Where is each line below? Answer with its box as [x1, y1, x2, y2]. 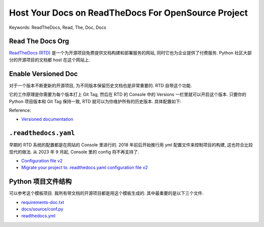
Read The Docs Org [9, 37, 69, 45]
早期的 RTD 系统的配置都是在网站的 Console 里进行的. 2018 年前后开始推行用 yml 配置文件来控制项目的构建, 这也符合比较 [9, 142, 253, 148]
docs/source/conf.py [21, 206, 64, 212]
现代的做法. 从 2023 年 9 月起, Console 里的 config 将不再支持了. [9, 149, 139, 155]
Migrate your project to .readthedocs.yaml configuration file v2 [21, 164, 148, 171]
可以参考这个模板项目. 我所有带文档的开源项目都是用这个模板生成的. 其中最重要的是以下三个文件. [9, 190, 204, 196]
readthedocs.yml [21, 213, 56, 219]
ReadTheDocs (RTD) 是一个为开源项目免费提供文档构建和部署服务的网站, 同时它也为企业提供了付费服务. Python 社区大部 [9, 50, 252, 56]
